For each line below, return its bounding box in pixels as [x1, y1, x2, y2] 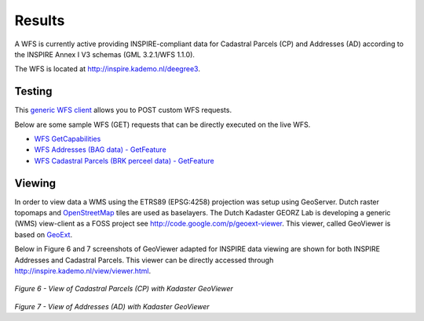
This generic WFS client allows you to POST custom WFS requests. [14, 106, 232, 115]
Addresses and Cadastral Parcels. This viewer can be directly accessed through [14, 255, 274, 265]
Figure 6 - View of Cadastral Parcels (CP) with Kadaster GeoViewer [14, 284, 233, 294]
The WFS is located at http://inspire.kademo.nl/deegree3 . [14, 64, 200, 74]
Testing [14, 85, 53, 98]
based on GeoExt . [14, 229, 73, 239]
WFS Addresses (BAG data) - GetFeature [34, 145, 166, 154]
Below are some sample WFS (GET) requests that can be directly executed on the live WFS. [14, 120, 311, 129]
